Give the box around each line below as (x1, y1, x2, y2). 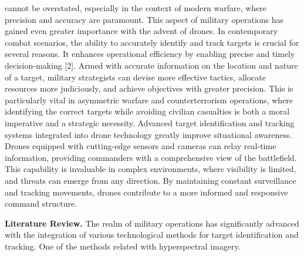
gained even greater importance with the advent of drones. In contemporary (5, 25, 278, 37)
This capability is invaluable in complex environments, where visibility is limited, (5, 163, 296, 175)
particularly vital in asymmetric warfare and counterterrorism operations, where (5, 93, 293, 106)
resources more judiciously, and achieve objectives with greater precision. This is (5, 82, 293, 95)
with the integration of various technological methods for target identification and (5, 228, 299, 241)
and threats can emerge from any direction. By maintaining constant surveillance (5, 174, 296, 186)
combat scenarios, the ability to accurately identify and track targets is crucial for (5, 36, 299, 48)
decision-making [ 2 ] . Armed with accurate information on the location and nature (5, 59, 298, 71)
